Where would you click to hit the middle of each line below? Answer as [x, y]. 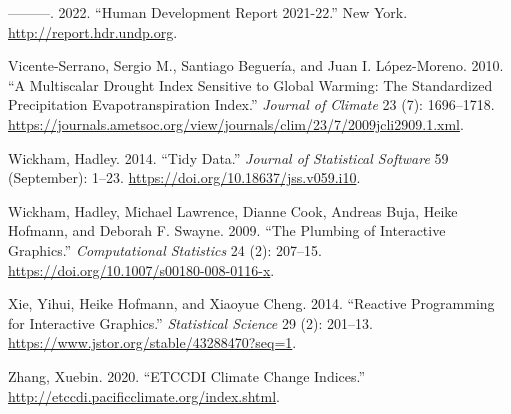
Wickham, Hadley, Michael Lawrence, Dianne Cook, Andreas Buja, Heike [233, 210]
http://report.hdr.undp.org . [93, 31]
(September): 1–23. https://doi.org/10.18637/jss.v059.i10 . [184, 177]
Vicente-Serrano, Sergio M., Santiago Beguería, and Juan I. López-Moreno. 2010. [256, 65]
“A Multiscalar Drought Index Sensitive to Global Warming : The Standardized [250, 84]
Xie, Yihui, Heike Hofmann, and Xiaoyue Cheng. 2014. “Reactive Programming [251, 303]
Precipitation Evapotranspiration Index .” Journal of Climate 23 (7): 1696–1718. [251, 104]
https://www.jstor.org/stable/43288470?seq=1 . [152, 342]
